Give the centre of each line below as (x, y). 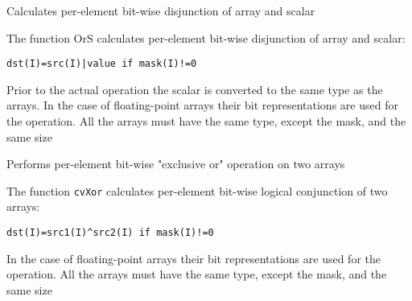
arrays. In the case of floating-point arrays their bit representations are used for (202, 105)
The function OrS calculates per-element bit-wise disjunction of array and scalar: (206, 37)
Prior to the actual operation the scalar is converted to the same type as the (195, 89)
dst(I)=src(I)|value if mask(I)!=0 (102, 64)
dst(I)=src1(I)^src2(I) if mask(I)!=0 (110, 233)
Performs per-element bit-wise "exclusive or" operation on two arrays (176, 164)
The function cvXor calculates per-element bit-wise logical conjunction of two (197, 190)
